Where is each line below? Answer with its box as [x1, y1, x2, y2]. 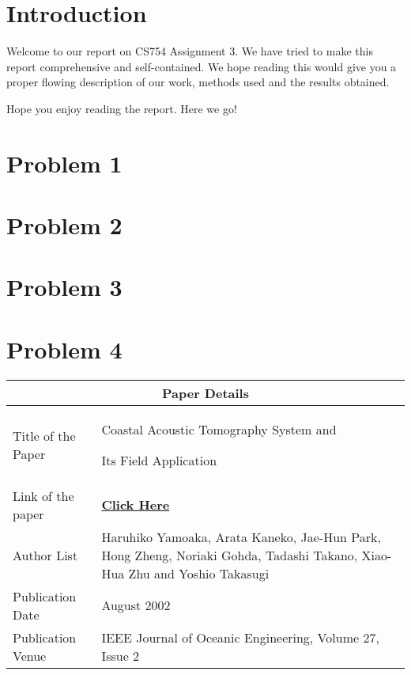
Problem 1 [6, 146, 123, 179]
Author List [13, 545, 78, 564]
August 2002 [101, 596, 171, 615]
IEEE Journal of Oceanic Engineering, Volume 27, [101, 628, 379, 647]
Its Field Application [101, 450, 217, 469]
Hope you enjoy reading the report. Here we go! [6, 100, 237, 116]
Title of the [13, 426, 76, 445]
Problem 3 [6, 271, 123, 303]
